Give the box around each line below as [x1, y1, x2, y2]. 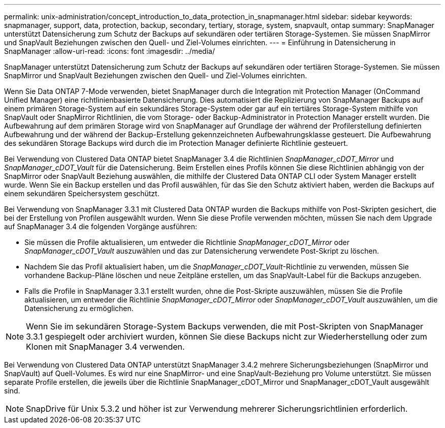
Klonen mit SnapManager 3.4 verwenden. [26, 342, 185, 352]
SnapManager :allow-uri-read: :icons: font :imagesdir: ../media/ [4, 47, 215, 55]
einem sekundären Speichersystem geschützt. [4, 189, 160, 198]
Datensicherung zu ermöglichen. [24, 304, 134, 313]
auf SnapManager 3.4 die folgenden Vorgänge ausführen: [4, 222, 198, 231]
